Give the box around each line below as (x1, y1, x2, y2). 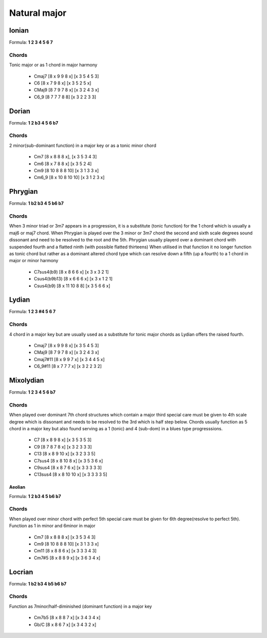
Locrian (9, 568, 33, 576)
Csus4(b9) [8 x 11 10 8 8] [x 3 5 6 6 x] (34, 282, 111, 289)
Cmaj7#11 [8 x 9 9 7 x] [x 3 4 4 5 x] (34, 356, 105, 362)
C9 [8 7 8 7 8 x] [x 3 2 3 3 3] (34, 444, 92, 450)
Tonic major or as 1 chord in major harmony (9, 62, 97, 68)
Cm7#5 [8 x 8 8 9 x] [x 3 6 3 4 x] (34, 554, 101, 561)
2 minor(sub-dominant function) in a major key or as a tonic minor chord (9, 142, 157, 148)
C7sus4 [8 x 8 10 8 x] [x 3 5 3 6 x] (34, 457, 103, 463)
